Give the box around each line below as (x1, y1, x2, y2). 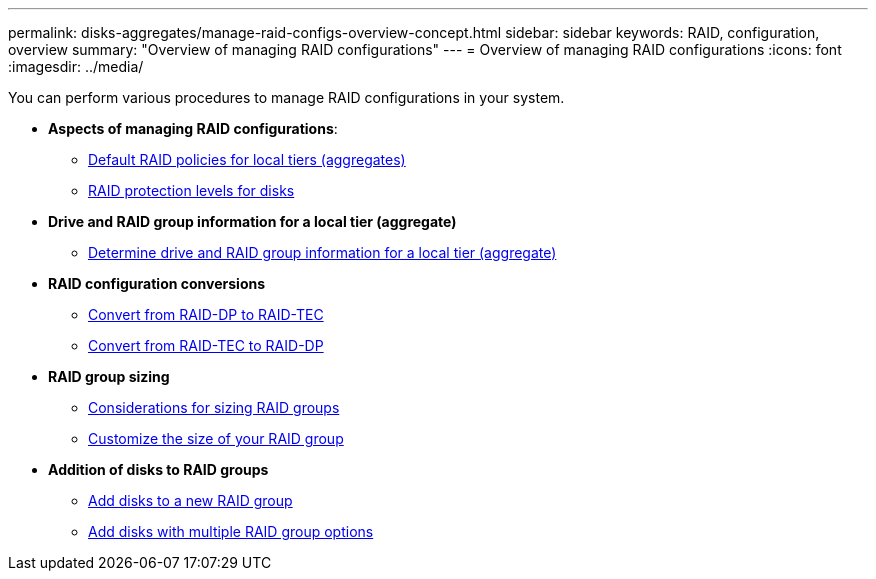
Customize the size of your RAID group (88, 430, 344, 447)
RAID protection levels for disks (88, 182, 295, 199)
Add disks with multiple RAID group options (88, 523, 374, 540)
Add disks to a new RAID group (88, 492, 293, 509)
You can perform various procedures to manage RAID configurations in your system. (8, 89, 565, 106)
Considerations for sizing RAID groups (88, 399, 340, 416)
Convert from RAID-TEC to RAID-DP (88, 337, 324, 354)
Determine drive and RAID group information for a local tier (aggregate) (88, 244, 557, 261)
